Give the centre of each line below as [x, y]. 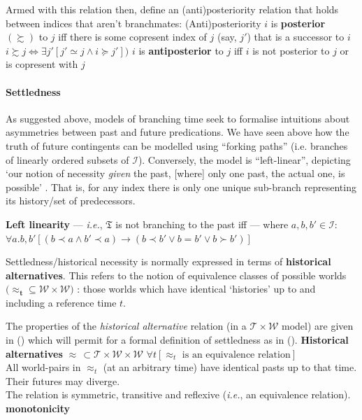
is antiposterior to [181, 50]
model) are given [317, 326]
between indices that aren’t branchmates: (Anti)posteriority [133, 23]
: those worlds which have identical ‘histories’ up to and [196, 289]
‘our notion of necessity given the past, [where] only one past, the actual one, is [175, 173]
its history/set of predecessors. [71, 201]
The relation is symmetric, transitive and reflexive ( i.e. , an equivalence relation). [178, 394]
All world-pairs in [43, 367]
